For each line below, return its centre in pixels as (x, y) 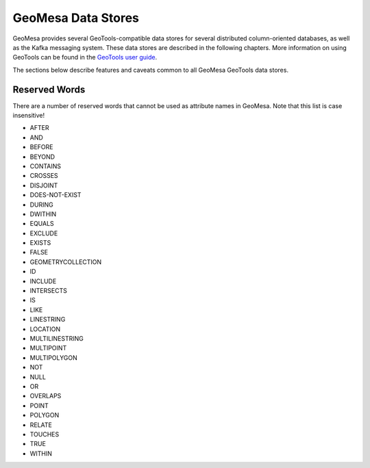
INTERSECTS (49, 291)
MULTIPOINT (48, 348)
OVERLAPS (46, 396)
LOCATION (45, 329)
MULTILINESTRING (57, 338)
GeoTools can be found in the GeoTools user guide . (85, 57)
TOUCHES (45, 434)
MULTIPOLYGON (54, 357)
